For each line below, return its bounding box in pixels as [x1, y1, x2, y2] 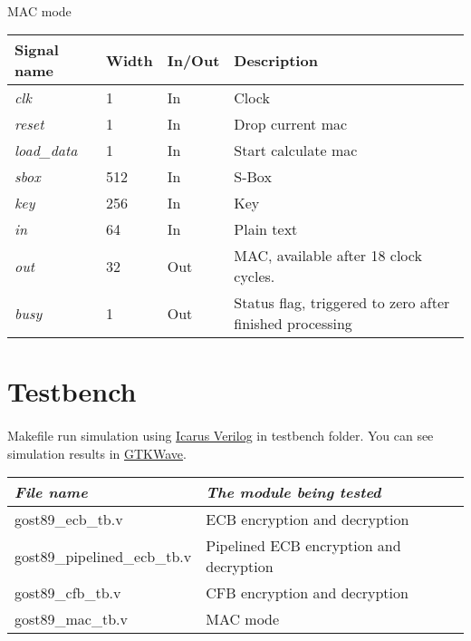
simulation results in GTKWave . [7, 443, 187, 462]
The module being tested [206, 481, 381, 503]
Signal [14, 39, 59, 61]
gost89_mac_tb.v [14, 608, 128, 630]
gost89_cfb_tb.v [14, 582, 121, 604]
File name [14, 481, 88, 503]
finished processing [234, 313, 352, 335]
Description [234, 49, 318, 71]
